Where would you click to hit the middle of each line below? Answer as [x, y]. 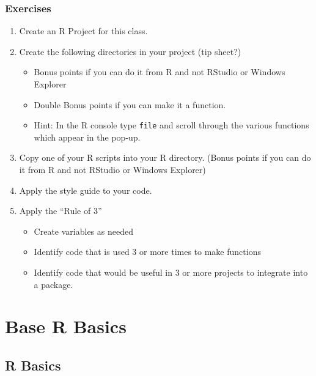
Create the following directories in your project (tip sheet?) [130, 51]
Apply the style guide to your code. [86, 190]
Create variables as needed [83, 231]
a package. [53, 284]
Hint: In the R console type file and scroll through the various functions [171, 125]
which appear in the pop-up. [87, 137]
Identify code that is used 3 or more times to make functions [147, 252]
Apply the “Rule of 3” [61, 211]
